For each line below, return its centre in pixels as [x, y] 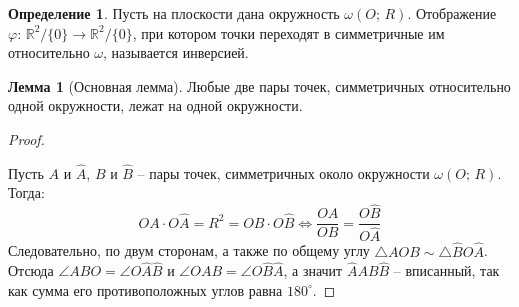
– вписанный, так [446, 270]
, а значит [313, 270]
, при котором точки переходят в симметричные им [288, 32]
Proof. [26, 138]
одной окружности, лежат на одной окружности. [155, 105]
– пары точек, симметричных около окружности [283, 172]
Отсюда [31, 270]
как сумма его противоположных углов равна [145, 289]
